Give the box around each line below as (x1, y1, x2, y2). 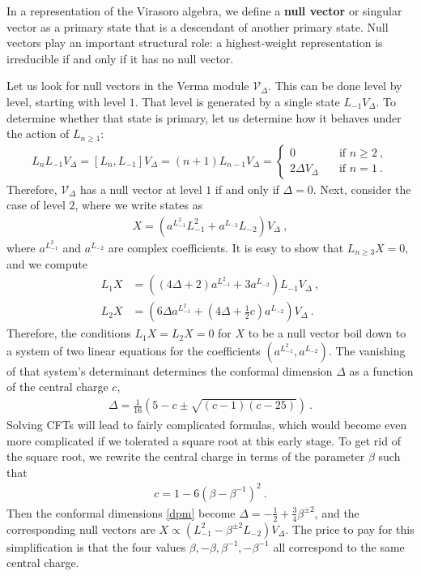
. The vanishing (328, 342, 406, 359)
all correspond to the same (273, 538, 405, 555)
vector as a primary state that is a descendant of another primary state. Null (6, 18, 389, 35)
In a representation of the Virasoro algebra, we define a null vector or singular (6, 2, 402, 19)
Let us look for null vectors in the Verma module (6, 77, 249, 94)
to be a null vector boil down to (248, 325, 406, 342)
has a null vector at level (79, 180, 202, 197)
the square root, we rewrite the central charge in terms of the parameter (6, 448, 365, 465)
